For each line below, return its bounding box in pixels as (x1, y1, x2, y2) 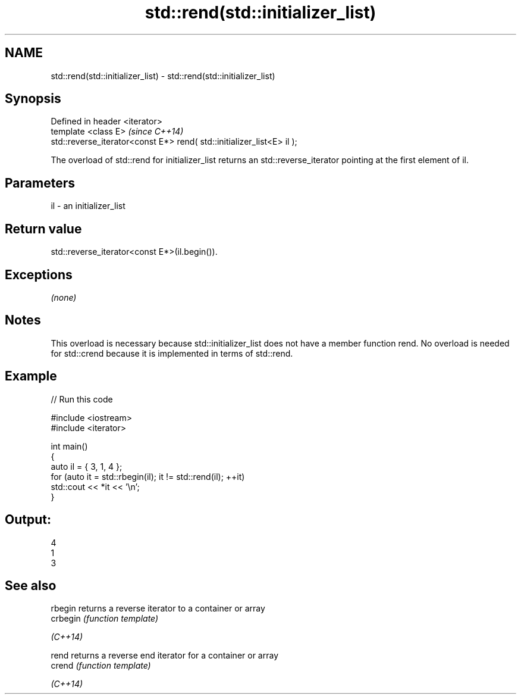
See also (5, 578, 57, 593)
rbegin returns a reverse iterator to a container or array (51, 603, 265, 614)
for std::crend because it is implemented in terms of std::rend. (51, 348, 293, 358)
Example (5, 369, 57, 384)
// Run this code (51, 394, 113, 404)
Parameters (5, 175, 75, 191)
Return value (5, 221, 82, 236)
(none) (51, 292, 77, 302)
